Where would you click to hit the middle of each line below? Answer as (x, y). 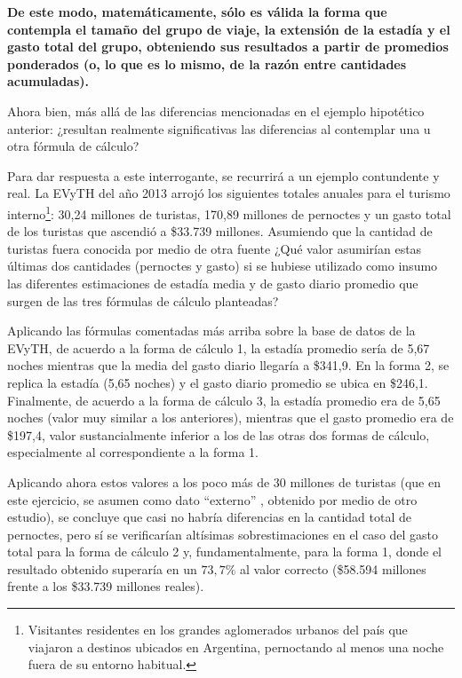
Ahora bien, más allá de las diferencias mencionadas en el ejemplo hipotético (216, 110)
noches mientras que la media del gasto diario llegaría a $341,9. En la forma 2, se (228, 365)
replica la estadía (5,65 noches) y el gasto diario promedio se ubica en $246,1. (218, 382)
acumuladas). (48, 81)
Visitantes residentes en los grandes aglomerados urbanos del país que (218, 630)
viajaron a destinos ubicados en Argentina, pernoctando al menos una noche (236, 646)
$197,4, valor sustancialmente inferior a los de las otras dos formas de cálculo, (219, 434)
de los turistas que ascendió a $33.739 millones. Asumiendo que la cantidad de (220, 231)
